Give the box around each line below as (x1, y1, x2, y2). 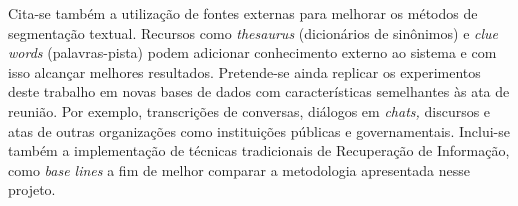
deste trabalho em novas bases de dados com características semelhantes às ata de (8, 81, 510, 102)
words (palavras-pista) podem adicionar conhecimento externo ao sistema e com (8, 42, 497, 63)
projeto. (8, 179, 56, 200)
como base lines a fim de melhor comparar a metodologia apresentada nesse (8, 159, 470, 180)
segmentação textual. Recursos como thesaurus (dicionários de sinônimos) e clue (8, 22, 499, 43)
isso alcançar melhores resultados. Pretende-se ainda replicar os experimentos (8, 61, 481, 82)
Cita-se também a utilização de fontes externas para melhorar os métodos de (8, 3, 478, 23)
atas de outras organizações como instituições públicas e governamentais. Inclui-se (8, 120, 510, 141)
